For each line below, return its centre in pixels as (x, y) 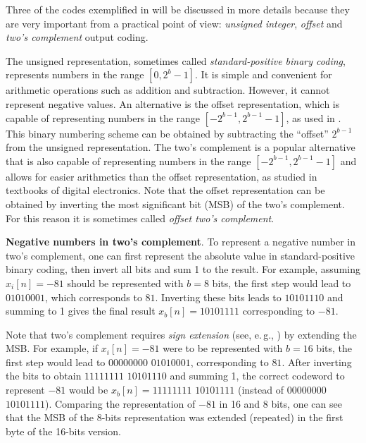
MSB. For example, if (52, 348)
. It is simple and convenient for (264, 74)
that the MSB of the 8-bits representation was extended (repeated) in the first (175, 417)
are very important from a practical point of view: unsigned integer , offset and (174, 23)
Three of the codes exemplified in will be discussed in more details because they (178, 9)
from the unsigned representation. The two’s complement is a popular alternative (181, 147)
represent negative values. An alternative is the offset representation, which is (173, 103)
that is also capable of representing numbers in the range (128, 160)
